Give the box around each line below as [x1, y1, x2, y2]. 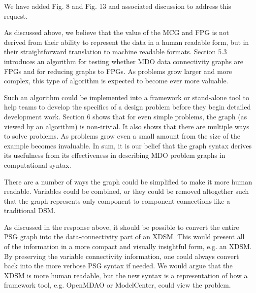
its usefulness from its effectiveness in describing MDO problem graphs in [4, 150, 225, 160]
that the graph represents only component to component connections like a [4, 195, 230, 206]
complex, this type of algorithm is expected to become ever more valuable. [4, 75, 228, 86]
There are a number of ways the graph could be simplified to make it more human [4, 176, 252, 186]
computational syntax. [4, 159, 71, 170]
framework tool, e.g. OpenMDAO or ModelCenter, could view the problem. [4, 280, 231, 290]
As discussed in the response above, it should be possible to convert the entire [4, 221, 239, 232]
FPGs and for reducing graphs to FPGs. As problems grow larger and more [4, 66, 232, 76]
